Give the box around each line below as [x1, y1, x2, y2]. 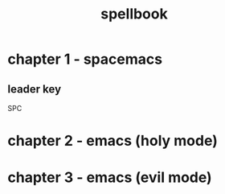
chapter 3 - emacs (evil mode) [7, 168, 212, 187]
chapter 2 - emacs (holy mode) [7, 132, 219, 150]
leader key [7, 82, 62, 96]
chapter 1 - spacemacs [7, 50, 162, 68]
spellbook [100, 5, 168, 23]
